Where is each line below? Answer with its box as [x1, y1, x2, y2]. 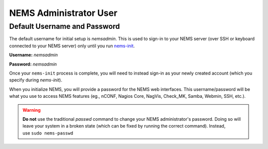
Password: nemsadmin [9, 61, 57, 67]
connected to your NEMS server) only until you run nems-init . [9, 43, 135, 49]
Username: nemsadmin [9, 52, 58, 58]
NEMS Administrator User [9, 7, 118, 18]
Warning [22, 107, 41, 113]
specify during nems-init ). [9, 77, 63, 83]
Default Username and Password [9, 22, 120, 31]
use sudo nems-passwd [22, 130, 73, 136]
